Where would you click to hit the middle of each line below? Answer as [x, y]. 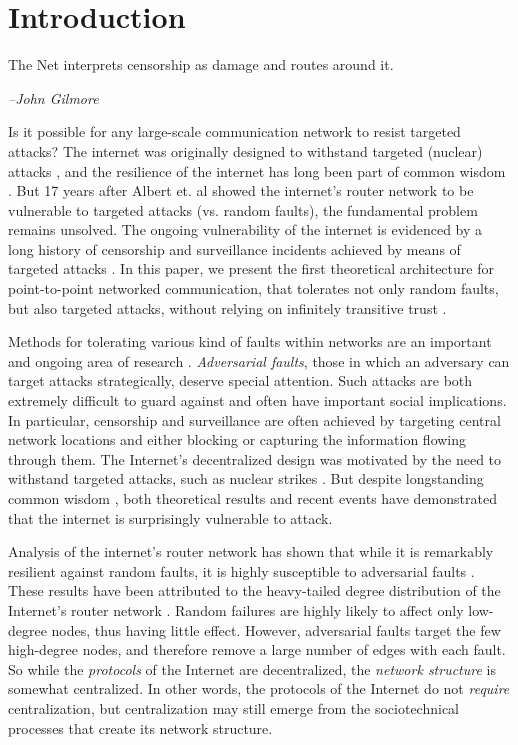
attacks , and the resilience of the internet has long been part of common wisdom [257, 170]
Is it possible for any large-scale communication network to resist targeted [234, 131]
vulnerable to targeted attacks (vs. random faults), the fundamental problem [243, 209]
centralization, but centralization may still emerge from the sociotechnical [234, 707]
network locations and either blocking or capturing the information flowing [237, 439]
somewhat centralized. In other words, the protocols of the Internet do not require [259, 688]
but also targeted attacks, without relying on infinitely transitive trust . [227, 307]
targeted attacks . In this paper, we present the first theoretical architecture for [251, 268]
